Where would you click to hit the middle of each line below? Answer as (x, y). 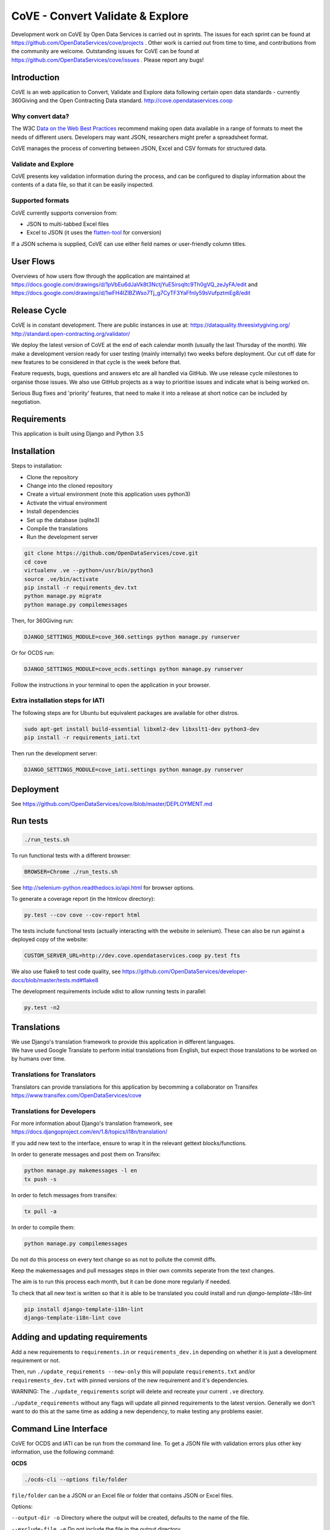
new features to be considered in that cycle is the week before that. (96, 362)
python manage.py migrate (63, 596)
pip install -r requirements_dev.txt (81, 587)
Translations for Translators (53, 1075)
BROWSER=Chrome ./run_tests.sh (71, 871)
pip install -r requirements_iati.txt (82, 738)
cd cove (35, 562)
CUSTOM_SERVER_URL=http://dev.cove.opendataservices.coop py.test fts (132, 956)
